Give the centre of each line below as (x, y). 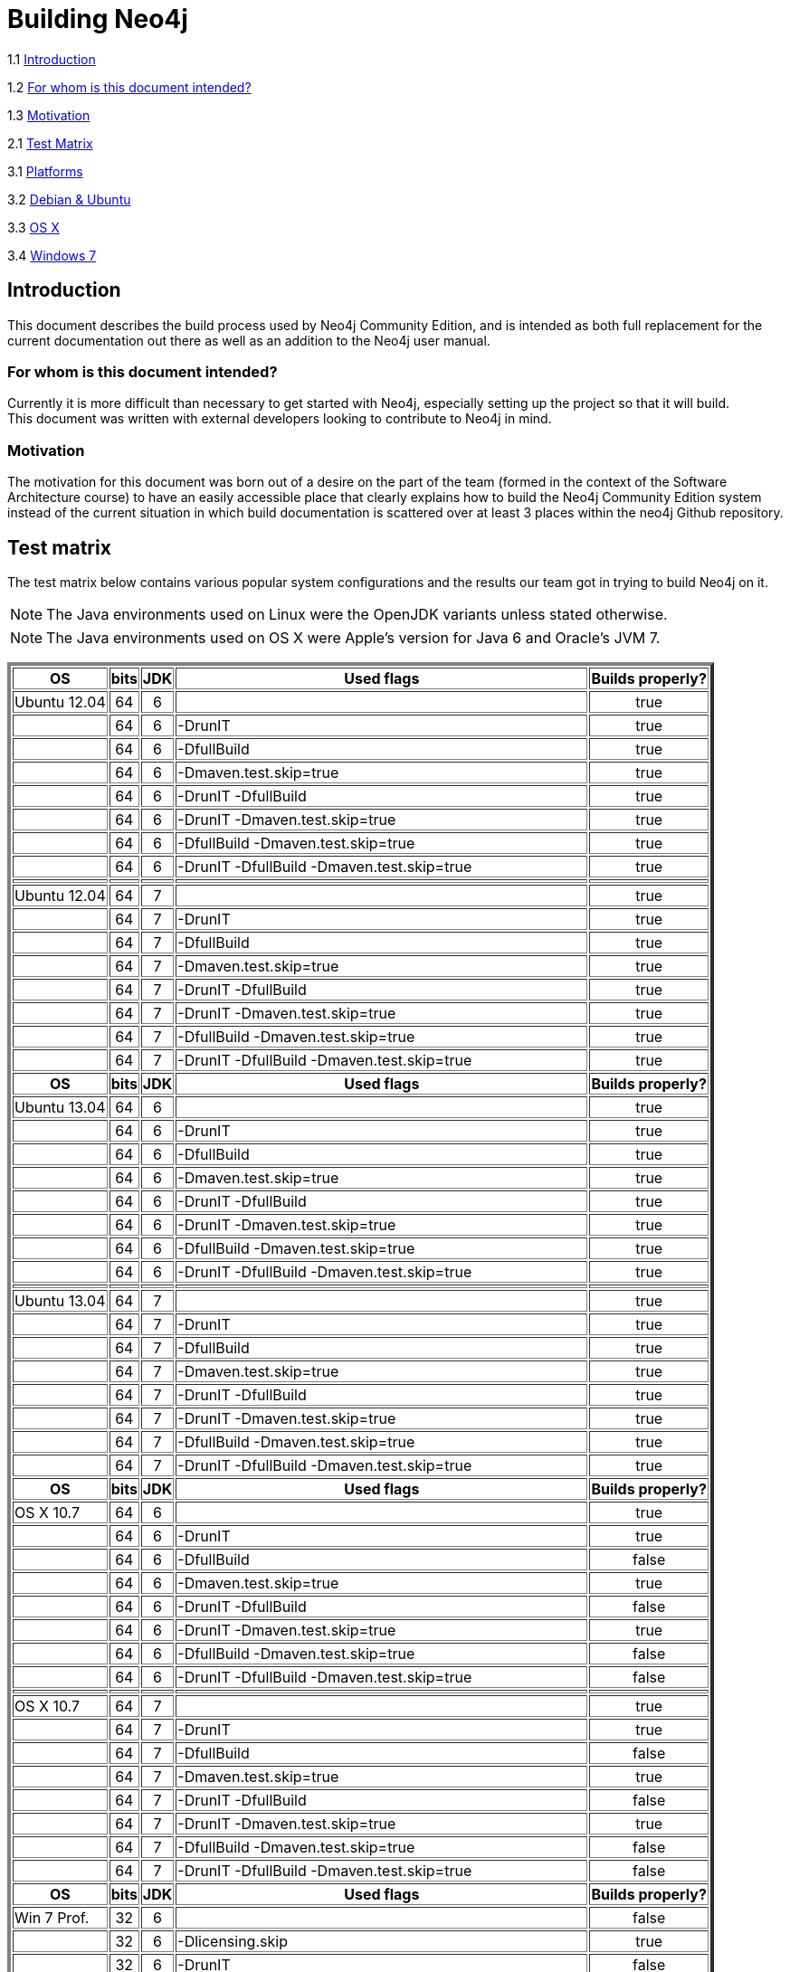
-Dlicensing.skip (233, 1941)
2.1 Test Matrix (50, 143)
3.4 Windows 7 (52, 255)
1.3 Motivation (49, 115)
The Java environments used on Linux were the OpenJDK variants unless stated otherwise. (357, 614)
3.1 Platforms (45, 171)
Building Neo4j (98, 19)
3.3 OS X (33, 227)
